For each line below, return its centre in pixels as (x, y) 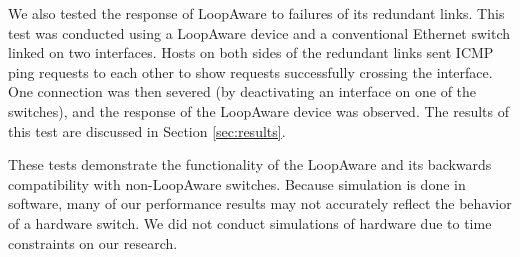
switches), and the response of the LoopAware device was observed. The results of (259, 110)
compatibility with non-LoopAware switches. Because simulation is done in (237, 183)
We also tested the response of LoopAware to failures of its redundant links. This (256, 13)
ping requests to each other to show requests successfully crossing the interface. (250, 71)
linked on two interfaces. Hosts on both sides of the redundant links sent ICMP (251, 52)
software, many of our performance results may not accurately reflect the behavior (260, 203)
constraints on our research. (93, 242)
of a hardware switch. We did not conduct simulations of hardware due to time (250, 222)
